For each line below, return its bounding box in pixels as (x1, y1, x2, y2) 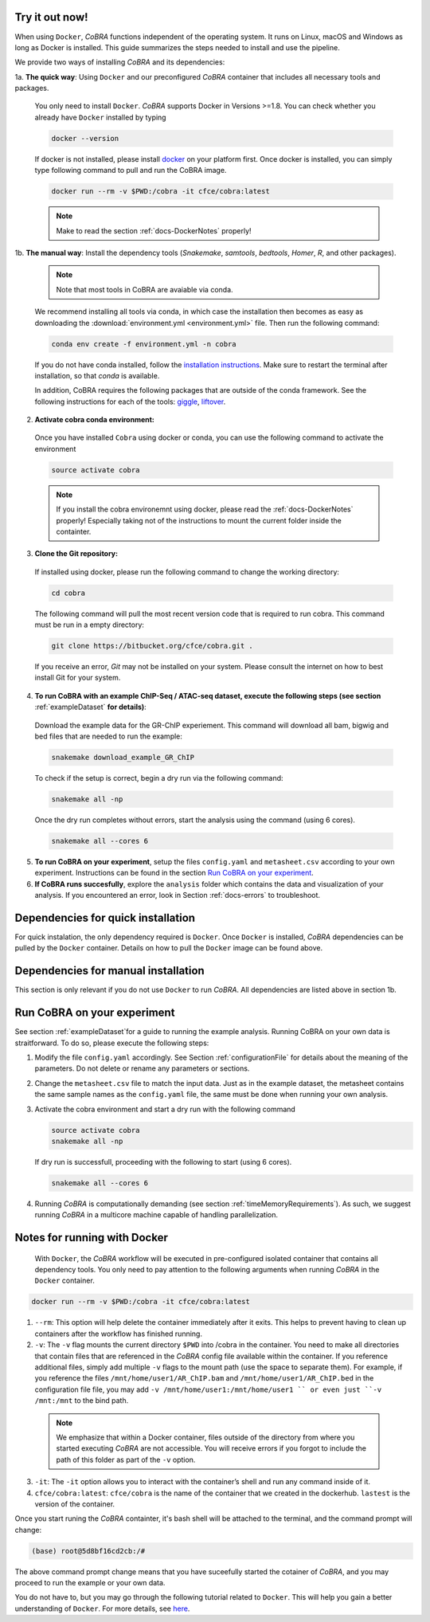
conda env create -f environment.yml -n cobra (51, 339, 236, 348)
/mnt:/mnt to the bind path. (34, 1396, 129, 1405)
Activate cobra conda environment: (34, 415, 155, 425)
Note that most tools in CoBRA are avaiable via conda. (56, 284, 234, 294)
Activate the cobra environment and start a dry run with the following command (34, 1104, 296, 1114)
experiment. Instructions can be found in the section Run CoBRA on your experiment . (34, 868, 314, 878)
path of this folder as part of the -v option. (56, 1455, 196, 1464)
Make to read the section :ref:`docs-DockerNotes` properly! (56, 225, 252, 235)
